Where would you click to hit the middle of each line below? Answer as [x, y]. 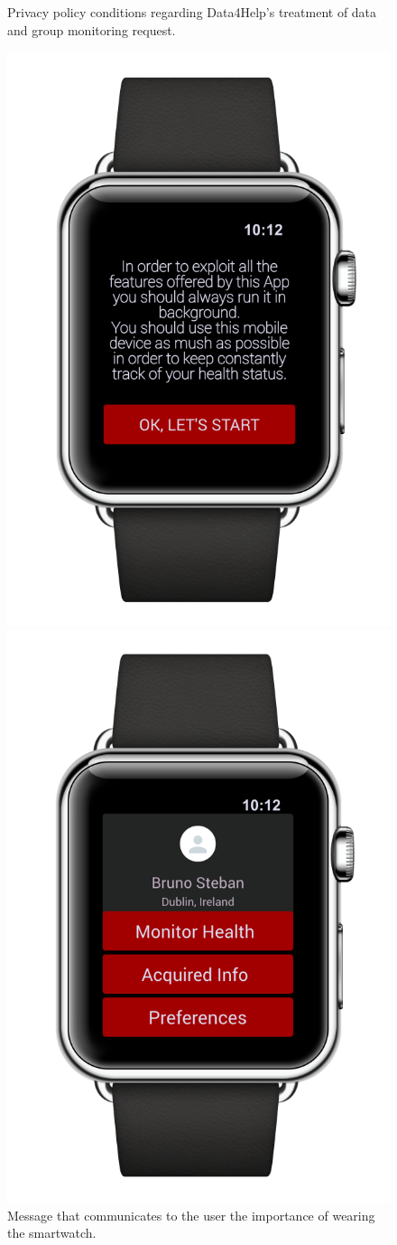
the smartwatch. [52, 1233]
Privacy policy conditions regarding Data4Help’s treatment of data [192, 12]
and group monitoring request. [92, 29]
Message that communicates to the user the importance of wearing [191, 1215]
